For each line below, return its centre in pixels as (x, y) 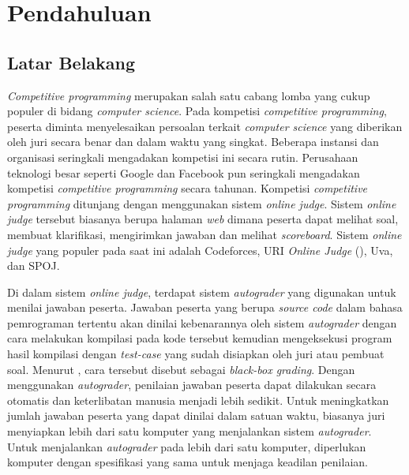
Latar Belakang (71, 62)
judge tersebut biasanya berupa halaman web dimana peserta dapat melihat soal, (203, 219)
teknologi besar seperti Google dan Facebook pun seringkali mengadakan (184, 172)
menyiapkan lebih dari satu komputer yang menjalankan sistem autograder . (189, 431)
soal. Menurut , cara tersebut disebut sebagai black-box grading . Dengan (181, 369)
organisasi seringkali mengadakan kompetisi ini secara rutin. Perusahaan (183, 157)
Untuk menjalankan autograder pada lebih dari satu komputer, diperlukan (187, 446)
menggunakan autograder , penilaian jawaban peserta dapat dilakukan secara (192, 385)
